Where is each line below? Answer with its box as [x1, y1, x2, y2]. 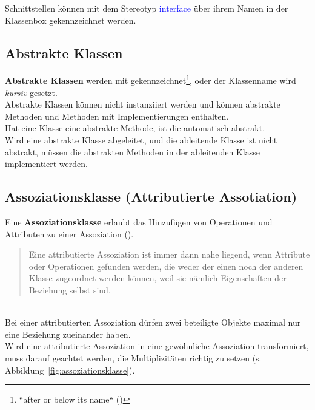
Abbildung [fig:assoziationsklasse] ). [5, 363, 135, 376]
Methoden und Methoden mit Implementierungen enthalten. [5, 109, 229, 122]
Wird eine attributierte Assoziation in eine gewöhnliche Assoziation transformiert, [5, 340, 309, 352]
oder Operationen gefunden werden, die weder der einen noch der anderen [28, 259, 303, 272]
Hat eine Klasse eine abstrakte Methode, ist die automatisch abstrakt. [5, 121, 265, 134]
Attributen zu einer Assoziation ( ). [5, 227, 134, 240]
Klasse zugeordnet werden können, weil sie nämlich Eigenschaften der [28, 272, 287, 284]
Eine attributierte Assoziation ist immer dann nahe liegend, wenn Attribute [28, 248, 310, 261]
